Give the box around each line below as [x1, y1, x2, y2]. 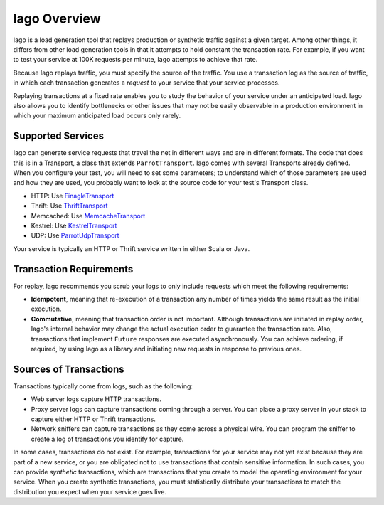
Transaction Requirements [13, 263, 134, 275]
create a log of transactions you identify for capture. [31, 435, 184, 443]
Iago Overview [13, 11, 101, 26]
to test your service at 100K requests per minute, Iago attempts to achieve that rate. [13, 55, 258, 64]
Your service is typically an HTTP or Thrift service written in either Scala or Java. [13, 244, 250, 253]
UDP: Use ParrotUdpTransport [31, 231, 120, 240]
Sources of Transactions [13, 363, 124, 375]
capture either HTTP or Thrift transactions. [31, 415, 156, 423]
